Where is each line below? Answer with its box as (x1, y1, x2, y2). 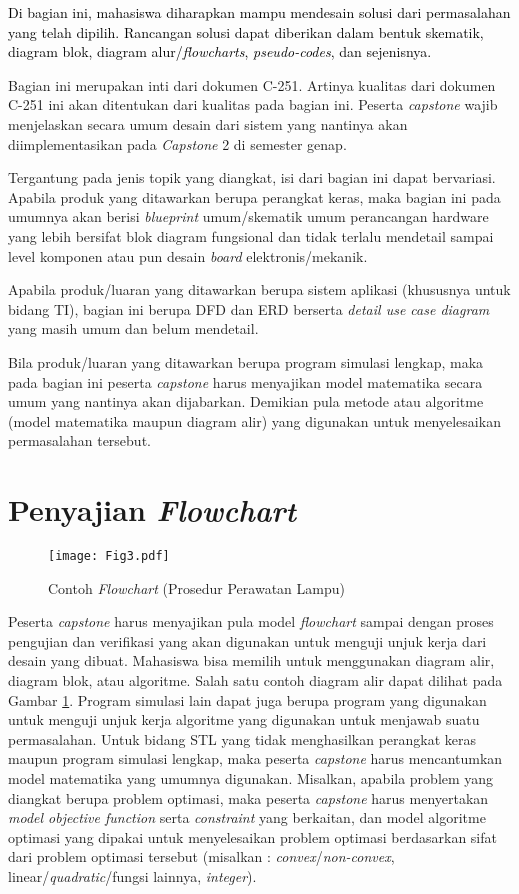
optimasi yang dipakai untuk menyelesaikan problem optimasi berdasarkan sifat (8, 826, 497, 847)
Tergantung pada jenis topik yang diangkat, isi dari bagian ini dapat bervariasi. (8, 167, 496, 188)
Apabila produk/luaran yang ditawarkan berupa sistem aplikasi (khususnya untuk (8, 279, 511, 300)
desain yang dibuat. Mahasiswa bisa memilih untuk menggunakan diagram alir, (8, 650, 495, 671)
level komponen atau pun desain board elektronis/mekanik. (8, 245, 368, 266)
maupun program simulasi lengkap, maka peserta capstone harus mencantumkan (8, 748, 503, 769)
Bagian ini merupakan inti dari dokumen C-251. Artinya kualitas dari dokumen (8, 74, 496, 95)
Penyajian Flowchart (8, 489, 297, 531)
